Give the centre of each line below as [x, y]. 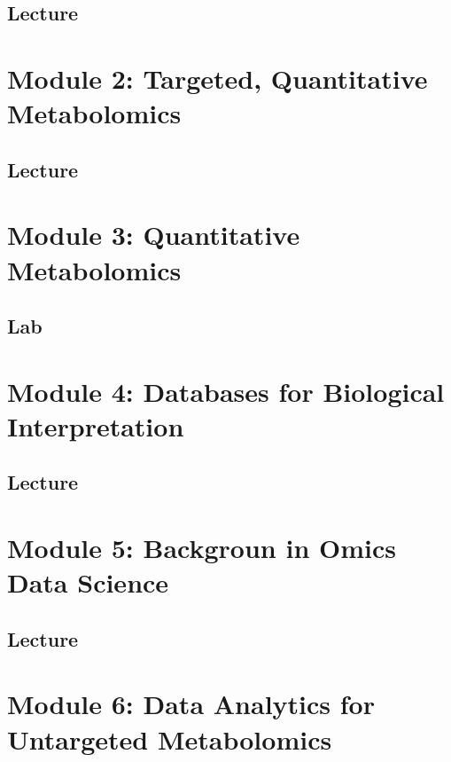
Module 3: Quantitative [154, 235]
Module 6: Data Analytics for [191, 704]
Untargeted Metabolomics [170, 738]
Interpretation [96, 425]
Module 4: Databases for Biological [226, 391]
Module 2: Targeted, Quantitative [218, 78]
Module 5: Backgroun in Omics [202, 547]
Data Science [88, 582]
